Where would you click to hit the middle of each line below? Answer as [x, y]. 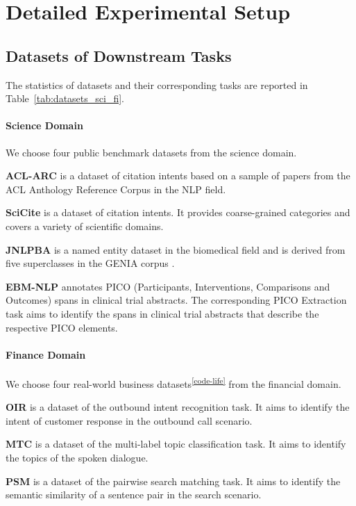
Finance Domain [46, 354]
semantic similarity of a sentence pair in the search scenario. [134, 495]
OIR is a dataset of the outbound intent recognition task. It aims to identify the [178, 407]
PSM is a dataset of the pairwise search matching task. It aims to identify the [173, 481]
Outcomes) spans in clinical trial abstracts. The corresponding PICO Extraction [176, 300]
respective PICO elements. [62, 327]
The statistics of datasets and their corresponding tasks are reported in [157, 84]
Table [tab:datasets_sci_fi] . [65, 98]
